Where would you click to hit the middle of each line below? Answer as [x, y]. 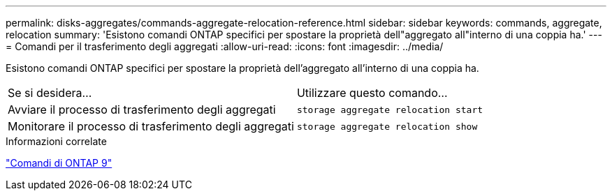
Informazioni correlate [56, 141]
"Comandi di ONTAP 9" [59, 163]
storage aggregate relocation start [390, 110]
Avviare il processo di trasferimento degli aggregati [142, 110]
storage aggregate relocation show [387, 126]
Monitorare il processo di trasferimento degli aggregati [151, 126]
